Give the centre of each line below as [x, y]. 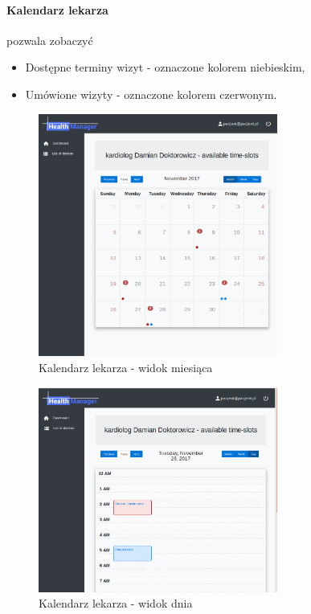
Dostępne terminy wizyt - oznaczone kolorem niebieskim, [165, 67]
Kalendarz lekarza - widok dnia [116, 603]
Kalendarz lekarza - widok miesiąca [126, 368]
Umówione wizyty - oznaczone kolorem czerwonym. [151, 94]
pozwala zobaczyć [50, 40]
